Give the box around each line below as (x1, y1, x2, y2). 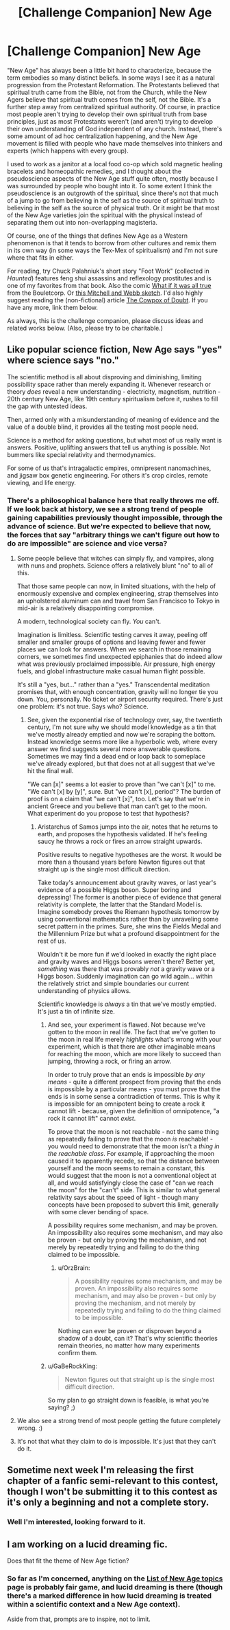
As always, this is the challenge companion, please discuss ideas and (7, 316, 203, 324)
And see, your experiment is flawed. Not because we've (47, 1020, 206, 1029)
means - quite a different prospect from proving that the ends (47, 1078, 222, 1086)
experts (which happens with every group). (7, 146, 129, 155)
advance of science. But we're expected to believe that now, (7, 521, 212, 531)
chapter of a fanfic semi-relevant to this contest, (7, 1475, 218, 1487)
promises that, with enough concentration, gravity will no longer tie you (16, 688, 218, 696)
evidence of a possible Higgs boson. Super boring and (37, 886, 192, 894)
